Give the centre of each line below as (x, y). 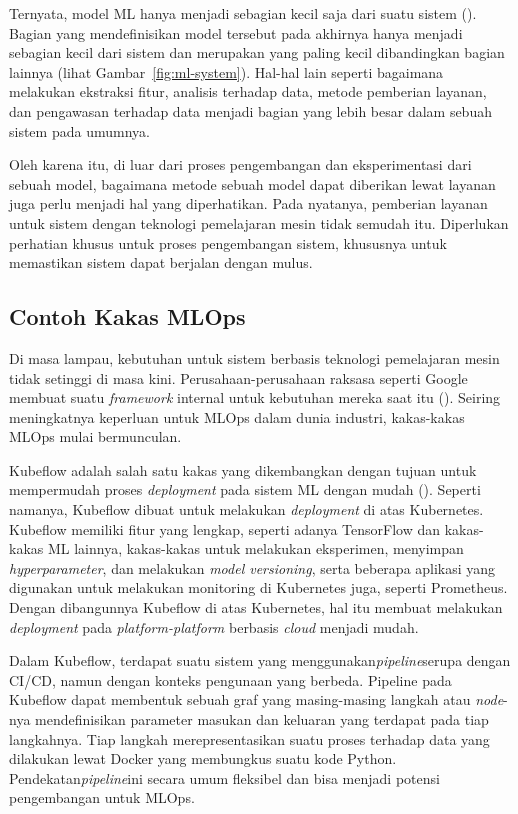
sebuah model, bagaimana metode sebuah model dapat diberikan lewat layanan (252, 183)
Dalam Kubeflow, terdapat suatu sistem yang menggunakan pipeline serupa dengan (260, 660)
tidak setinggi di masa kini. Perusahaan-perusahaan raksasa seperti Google (238, 377)
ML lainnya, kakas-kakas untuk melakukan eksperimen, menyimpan (255, 548)
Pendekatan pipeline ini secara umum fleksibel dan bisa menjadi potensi (224, 777)
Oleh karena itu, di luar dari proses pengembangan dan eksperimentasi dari (240, 164)
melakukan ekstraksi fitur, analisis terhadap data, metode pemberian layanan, (248, 91)
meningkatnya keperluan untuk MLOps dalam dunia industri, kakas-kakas (237, 416)
